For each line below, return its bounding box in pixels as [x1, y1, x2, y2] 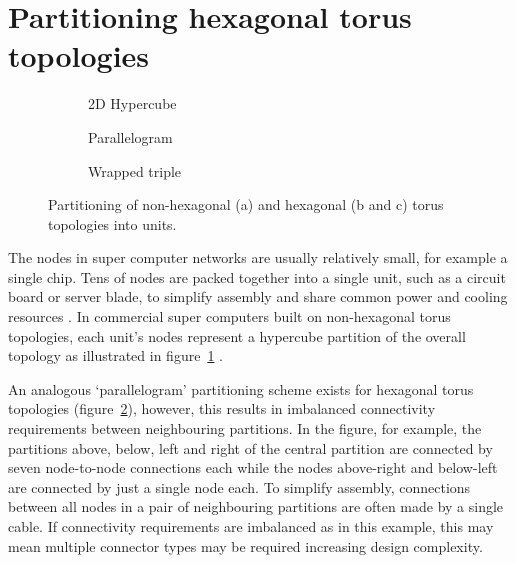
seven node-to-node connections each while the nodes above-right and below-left [8, 457, 498, 478]
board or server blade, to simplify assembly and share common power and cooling [8, 286, 508, 307]
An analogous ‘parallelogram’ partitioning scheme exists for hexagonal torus [8, 378, 474, 399]
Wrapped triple [88, 160, 182, 181]
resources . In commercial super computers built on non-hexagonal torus [8, 306, 451, 327]
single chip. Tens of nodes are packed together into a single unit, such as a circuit [8, 266, 506, 287]
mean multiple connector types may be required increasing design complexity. [8, 535, 483, 556]
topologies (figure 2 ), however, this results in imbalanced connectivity [8, 398, 436, 419]
